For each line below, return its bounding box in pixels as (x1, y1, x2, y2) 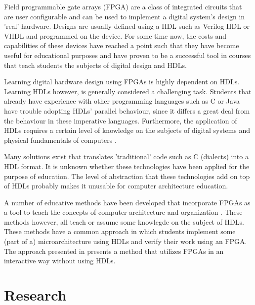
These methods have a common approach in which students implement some (4, 226, 236, 237)
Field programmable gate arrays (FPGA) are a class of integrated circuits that (4, 1, 242, 11)
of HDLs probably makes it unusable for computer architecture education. (4, 181, 228, 191)
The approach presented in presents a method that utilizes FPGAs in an (4, 245, 224, 256)
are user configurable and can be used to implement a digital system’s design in (4, 11, 245, 21)
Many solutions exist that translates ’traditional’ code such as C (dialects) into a (4, 151, 249, 162)
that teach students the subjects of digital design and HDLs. (4, 60, 187, 70)
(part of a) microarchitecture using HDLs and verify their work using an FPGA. (4, 236, 247, 246)
